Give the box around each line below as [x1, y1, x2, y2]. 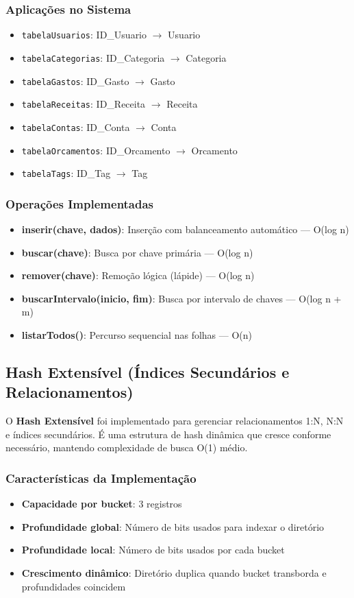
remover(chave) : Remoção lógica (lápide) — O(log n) [21, 268, 255, 283]
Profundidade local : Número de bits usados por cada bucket [21, 542, 285, 557]
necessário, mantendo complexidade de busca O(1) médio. [5, 440, 248, 455]
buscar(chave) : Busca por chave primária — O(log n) [21, 245, 253, 259]
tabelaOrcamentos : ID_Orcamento [21, 143, 170, 157]
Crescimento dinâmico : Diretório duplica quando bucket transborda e [21, 565, 327, 579]
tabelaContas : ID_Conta [21, 119, 130, 134]
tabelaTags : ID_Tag [21, 166, 111, 180]
